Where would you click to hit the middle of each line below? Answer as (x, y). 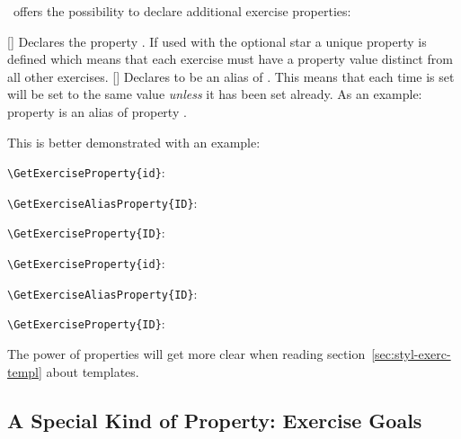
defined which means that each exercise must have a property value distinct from (230, 59)
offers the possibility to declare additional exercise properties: (182, 11)
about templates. (93, 371)
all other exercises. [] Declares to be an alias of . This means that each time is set (231, 76)
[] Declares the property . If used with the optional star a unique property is (217, 41)
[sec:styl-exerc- (411, 354)
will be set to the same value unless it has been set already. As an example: (215, 94)
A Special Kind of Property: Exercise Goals (215, 420)
